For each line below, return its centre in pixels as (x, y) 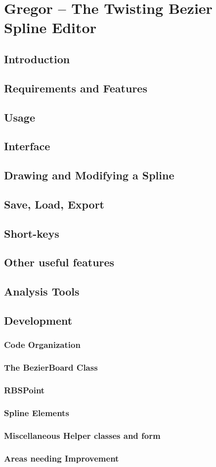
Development (38, 320)
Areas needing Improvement (62, 458)
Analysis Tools (42, 291)
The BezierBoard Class (51, 367)
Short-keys (32, 233)
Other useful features (59, 262)
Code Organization (42, 345)
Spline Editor (50, 27)
